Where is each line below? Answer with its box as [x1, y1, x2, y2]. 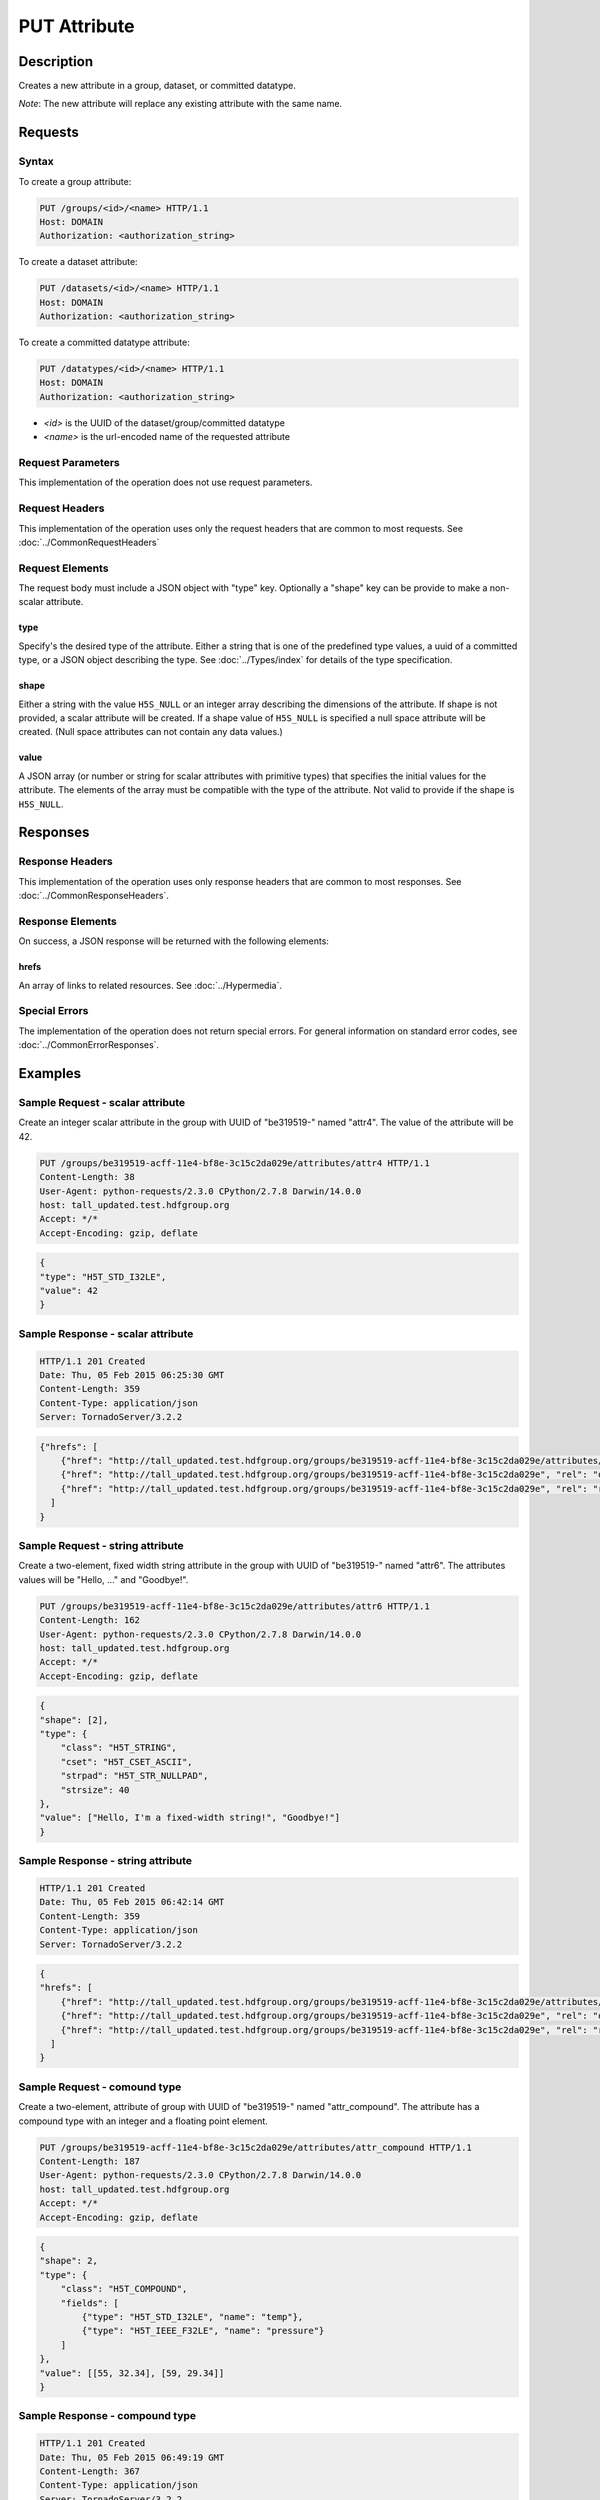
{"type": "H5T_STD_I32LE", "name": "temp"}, [81, 2311, 304, 2323]
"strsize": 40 [60, 1784, 130, 1795]
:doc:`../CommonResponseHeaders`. [18, 890, 170, 902]
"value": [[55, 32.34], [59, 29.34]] [39, 2367, 225, 2379]
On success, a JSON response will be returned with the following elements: [18, 935, 330, 947]
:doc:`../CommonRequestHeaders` [18, 536, 160, 548]
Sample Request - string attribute [18, 1539, 184, 1553]
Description [18, 53, 94, 70]
